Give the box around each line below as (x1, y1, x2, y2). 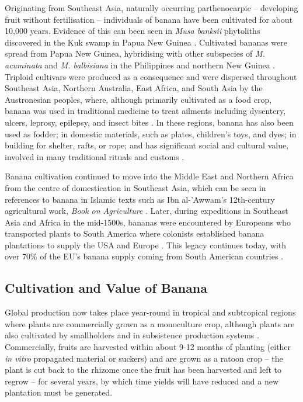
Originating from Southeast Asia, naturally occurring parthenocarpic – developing (5, 2, 298, 13)
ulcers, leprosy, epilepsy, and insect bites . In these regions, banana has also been (5, 116, 294, 128)
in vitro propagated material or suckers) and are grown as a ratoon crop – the (5, 352, 283, 364)
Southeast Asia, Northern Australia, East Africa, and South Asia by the (5, 82, 263, 94)
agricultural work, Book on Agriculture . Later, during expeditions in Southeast (5, 205, 288, 217)
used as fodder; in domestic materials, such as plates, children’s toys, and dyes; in (5, 127, 297, 140)
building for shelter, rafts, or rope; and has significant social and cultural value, (5, 139, 289, 151)
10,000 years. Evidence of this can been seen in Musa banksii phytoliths (5, 25, 260, 37)
